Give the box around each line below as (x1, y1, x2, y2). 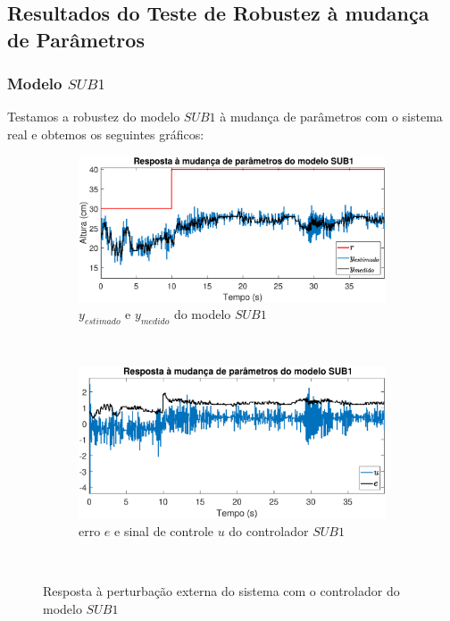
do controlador (229, 521, 309, 540)
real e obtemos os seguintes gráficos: (7, 124, 204, 143)
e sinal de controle (114, 521, 213, 540)
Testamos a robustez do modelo (7, 107, 180, 126)
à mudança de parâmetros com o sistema (220, 107, 443, 126)
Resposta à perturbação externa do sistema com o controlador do (43, 581, 400, 600)
